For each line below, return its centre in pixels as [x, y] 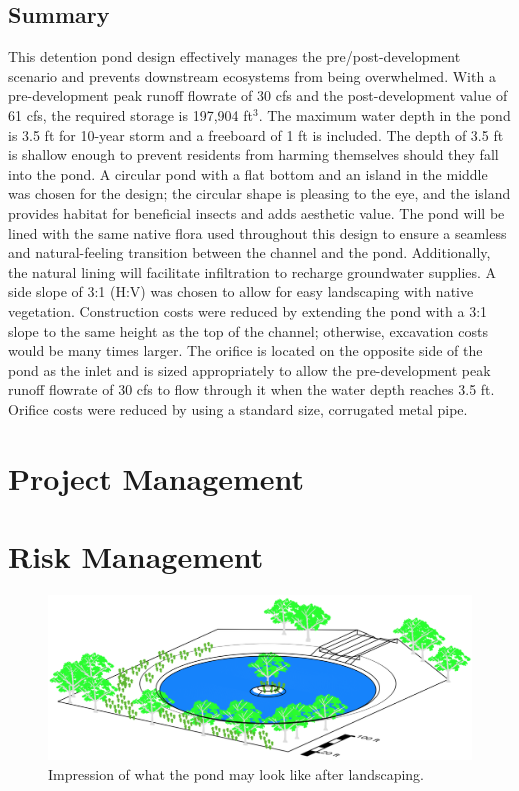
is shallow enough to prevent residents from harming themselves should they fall [253, 154]
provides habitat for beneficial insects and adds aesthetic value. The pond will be [256, 212]
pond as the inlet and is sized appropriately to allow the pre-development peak [249, 369]
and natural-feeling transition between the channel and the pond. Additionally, [249, 252]
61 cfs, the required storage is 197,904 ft [130, 114]
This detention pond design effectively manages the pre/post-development [234, 56]
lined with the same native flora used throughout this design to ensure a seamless [257, 232]
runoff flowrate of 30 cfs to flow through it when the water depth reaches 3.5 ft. [251, 389]
